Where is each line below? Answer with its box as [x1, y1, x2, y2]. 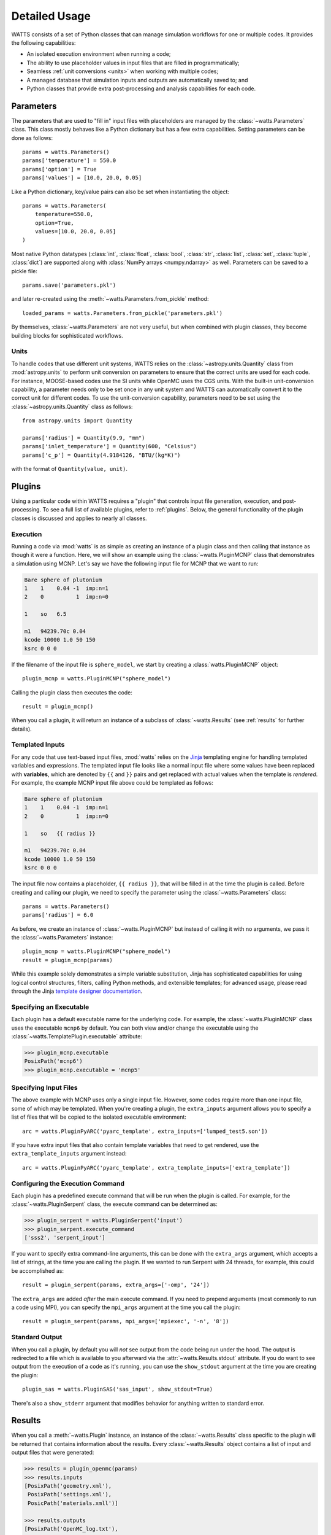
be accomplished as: [11, 1267, 64, 1274]
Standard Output [11, 1333, 63, 1342]
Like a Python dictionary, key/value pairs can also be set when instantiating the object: [11, 188, 230, 195]
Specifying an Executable [11, 1003, 89, 1011]
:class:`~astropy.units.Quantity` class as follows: [11, 403, 133, 410]
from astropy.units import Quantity [22, 418, 132, 424]
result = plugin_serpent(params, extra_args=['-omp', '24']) [22, 1281, 210, 1289]
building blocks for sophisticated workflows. [11, 332, 123, 339]
